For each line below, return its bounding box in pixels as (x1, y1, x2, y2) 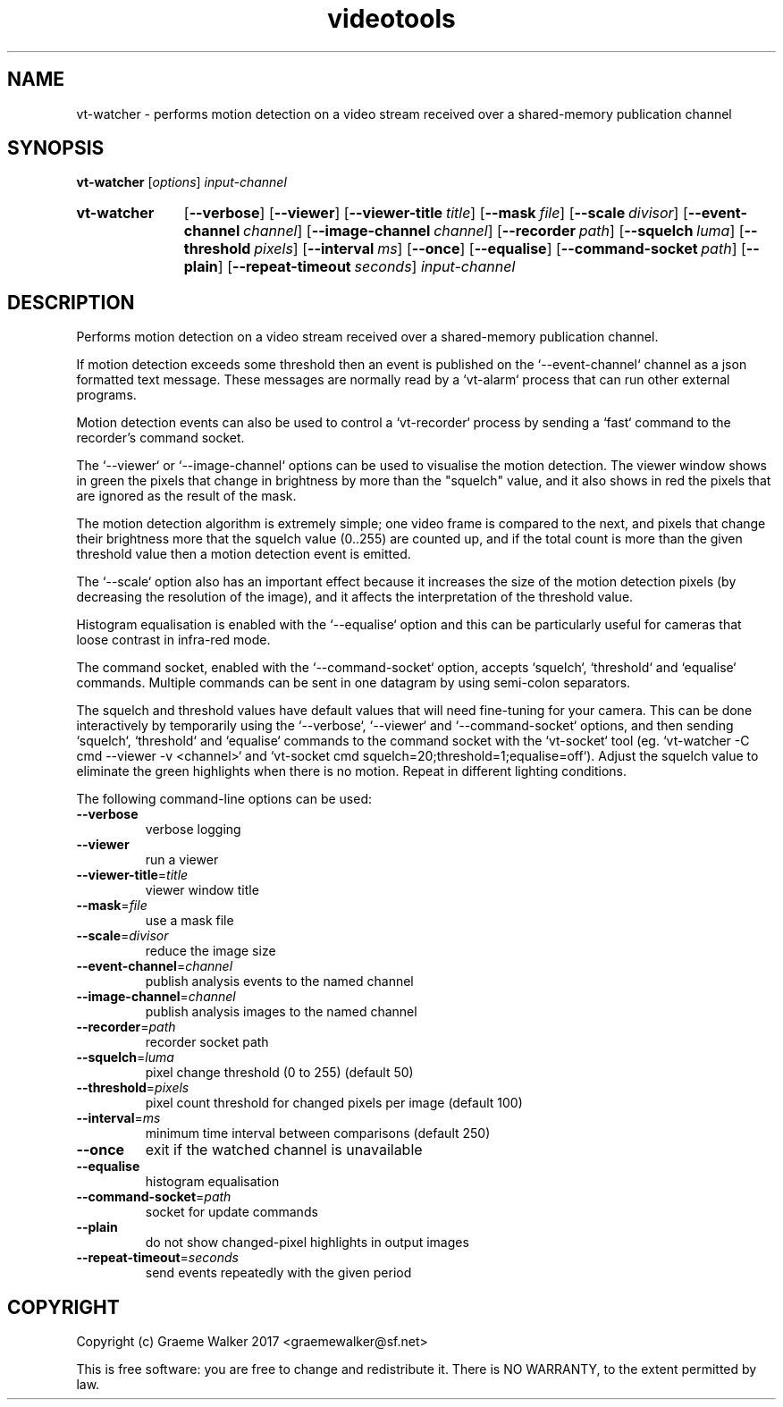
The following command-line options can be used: (76, 791, 372, 807)
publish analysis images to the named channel (145, 1004, 417, 1020)
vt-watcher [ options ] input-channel (76, 174, 287, 190)
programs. (76, 387, 137, 403)
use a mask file (145, 913, 234, 929)
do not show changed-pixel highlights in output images (145, 1234, 469, 1251)
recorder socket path (145, 1034, 269, 1050)
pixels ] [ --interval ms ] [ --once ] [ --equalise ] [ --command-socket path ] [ (254, 240, 746, 258)
